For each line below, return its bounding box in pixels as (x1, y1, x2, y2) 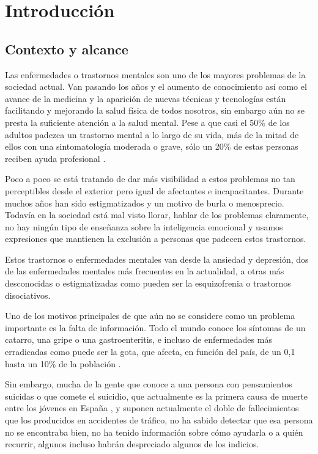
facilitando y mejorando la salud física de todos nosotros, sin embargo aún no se (5, 104, 305, 117)
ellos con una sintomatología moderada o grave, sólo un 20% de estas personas (5, 140, 298, 153)
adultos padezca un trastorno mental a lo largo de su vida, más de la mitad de (5, 128, 299, 141)
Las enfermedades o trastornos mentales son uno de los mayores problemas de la (5, 68, 306, 81)
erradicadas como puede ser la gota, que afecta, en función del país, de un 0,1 (5, 345, 295, 358)
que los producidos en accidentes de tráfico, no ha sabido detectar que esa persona (5, 414, 313, 427)
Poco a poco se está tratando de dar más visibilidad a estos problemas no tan (5, 172, 295, 185)
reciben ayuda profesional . (5, 152, 106, 164)
